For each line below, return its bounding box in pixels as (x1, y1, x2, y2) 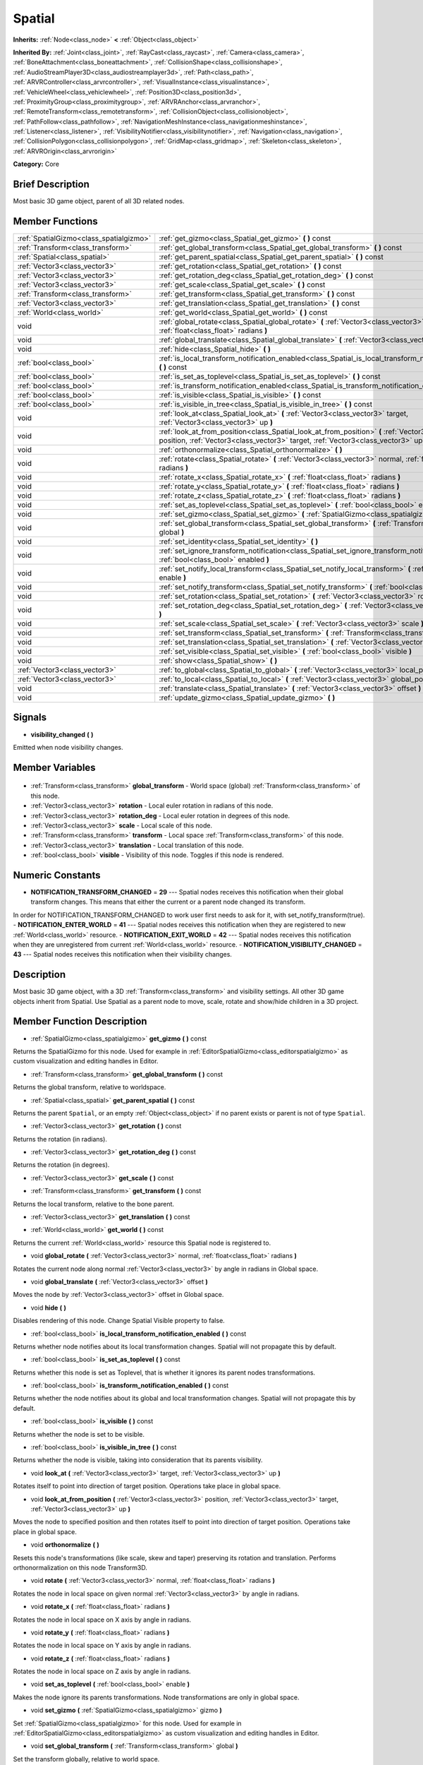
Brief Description (13, 179, 90, 191)
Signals (13, 712, 47, 724)
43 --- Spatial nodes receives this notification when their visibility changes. (13, 950, 233, 959)
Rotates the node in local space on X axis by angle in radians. (13, 1615, 192, 1624)
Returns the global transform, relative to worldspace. (13, 1083, 166, 1091)
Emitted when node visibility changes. (13, 743, 123, 751)
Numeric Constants (13, 869, 102, 881)
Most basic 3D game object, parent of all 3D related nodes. (13, 197, 185, 205)
